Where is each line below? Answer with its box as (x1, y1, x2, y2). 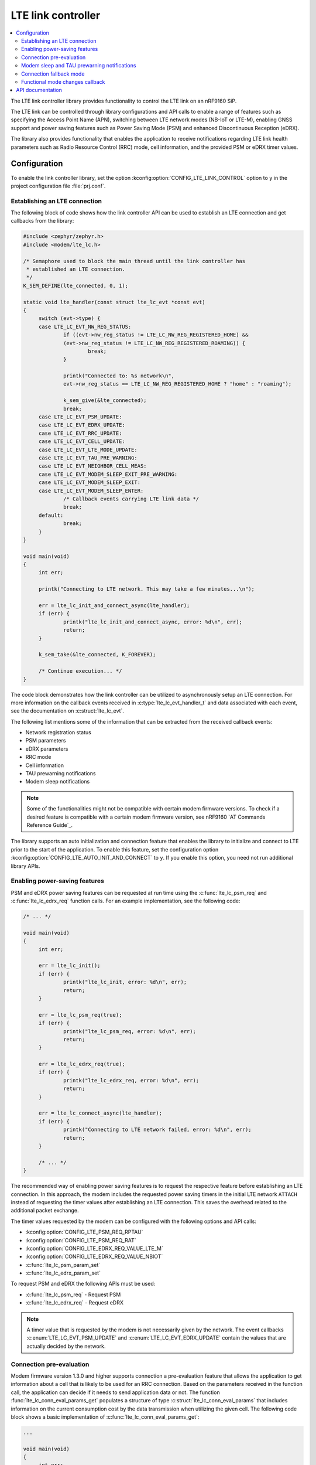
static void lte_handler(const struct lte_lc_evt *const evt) (23, 299, 205, 305)
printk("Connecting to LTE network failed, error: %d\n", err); (63, 1126, 252, 1133)
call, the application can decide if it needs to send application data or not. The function (11, 1389, 220, 1396)
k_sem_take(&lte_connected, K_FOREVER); (38, 651, 156, 658)
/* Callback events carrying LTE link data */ (63, 495, 200, 502)
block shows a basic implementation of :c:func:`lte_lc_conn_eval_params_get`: (11, 1413, 200, 1420)
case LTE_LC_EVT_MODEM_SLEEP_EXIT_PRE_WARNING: (38, 471, 178, 478)
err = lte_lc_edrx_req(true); (38, 1061, 125, 1068)
